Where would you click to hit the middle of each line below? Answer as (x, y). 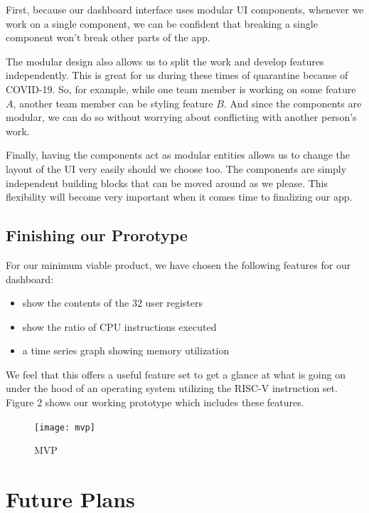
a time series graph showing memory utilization (126, 350)
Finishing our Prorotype (97, 235)
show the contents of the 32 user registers (113, 303)
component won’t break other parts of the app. (108, 37)
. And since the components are (293, 103)
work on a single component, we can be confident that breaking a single (162, 23)
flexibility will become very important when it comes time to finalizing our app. (179, 197)
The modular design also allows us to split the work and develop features (165, 61)
